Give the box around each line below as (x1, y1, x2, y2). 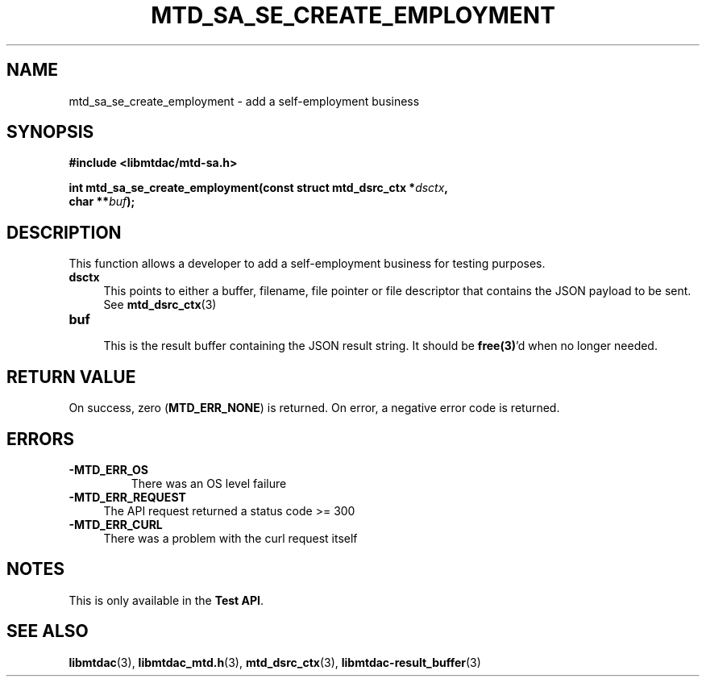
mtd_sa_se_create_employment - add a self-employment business (69, 94, 420, 108)
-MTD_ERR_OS (69, 462, 148, 477)
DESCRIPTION (6, 222, 122, 243)
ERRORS (6, 428, 75, 449)
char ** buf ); (69, 194, 135, 209)
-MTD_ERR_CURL (69, 517, 163, 531)
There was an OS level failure (131, 476, 287, 490)
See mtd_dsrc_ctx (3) (103, 298, 217, 312)
